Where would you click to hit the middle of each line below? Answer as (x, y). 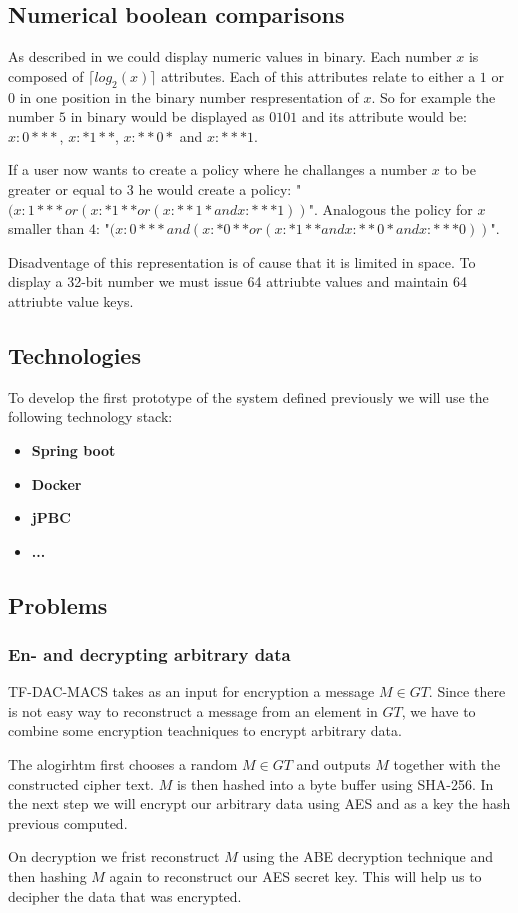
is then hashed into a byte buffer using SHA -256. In (335, 783)
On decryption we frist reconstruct (114, 856)
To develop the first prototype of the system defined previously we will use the (248, 396)
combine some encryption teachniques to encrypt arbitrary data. (205, 730)
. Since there (467, 691)
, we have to (438, 710)
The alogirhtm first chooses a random (123, 764)
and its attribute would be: (384, 116)
